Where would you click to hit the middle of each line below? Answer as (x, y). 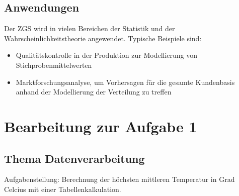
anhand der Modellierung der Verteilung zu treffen (94, 92)
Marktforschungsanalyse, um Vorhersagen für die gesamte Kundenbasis (125, 82)
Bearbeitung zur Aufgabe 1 (101, 126)
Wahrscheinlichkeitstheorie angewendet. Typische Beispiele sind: (103, 38)
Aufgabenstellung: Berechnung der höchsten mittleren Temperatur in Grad (120, 179)
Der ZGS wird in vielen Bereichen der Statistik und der (90, 28)
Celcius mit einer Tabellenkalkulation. (63, 189)
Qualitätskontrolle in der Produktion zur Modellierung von (107, 55)
